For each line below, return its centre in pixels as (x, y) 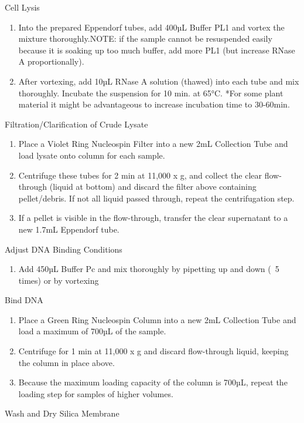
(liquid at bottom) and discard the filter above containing (153, 187)
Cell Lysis (22, 7)
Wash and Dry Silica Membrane (62, 413)
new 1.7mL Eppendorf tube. (69, 229)
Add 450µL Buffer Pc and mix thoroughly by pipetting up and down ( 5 (149, 269)
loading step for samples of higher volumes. (96, 393)
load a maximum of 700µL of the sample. (92, 331)
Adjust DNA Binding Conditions (64, 249)
